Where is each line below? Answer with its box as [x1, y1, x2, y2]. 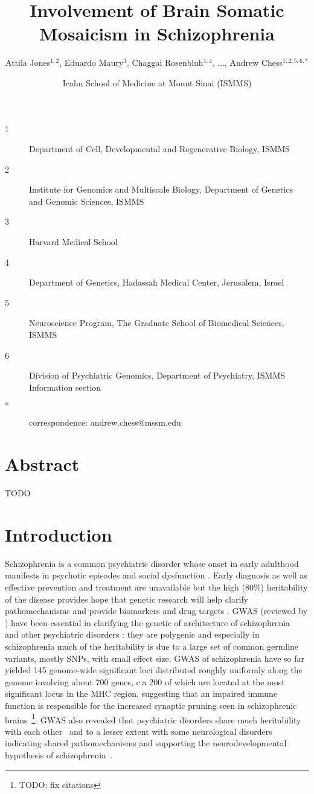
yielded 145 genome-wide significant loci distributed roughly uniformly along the [5, 664, 303, 676]
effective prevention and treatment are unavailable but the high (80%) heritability [5, 581, 308, 594]
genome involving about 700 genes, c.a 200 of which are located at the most [5, 675, 285, 688]
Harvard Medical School [29, 235, 118, 248]
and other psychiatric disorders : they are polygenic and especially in [5, 628, 260, 641]
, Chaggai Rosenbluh [126, 56, 203, 69]
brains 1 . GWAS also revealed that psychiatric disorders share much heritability [5, 711, 301, 726]
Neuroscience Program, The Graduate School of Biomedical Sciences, [29, 316, 284, 329]
